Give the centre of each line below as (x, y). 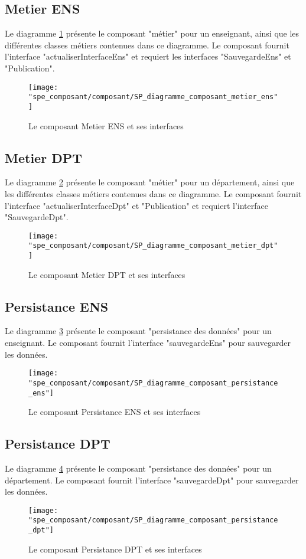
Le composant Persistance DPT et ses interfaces (115, 549)
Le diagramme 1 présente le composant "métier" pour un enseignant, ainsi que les (152, 33)
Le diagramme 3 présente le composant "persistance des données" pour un (138, 331)
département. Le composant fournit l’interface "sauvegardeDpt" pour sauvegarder (152, 480)
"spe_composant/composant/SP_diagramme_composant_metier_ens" (153, 97)
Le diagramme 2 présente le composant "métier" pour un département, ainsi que (150, 182)
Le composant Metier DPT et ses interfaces (107, 274)
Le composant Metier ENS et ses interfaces (106, 125)
